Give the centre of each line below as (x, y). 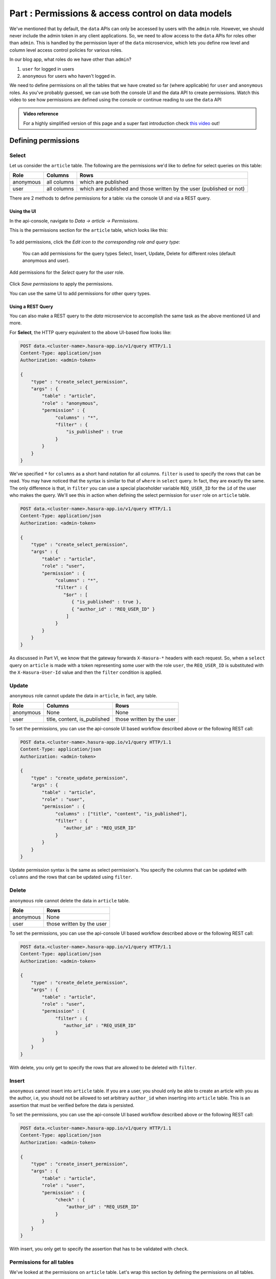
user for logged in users (48, 69)
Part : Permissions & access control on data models (121, 13)
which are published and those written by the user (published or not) (162, 189)
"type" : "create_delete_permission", (79, 983)
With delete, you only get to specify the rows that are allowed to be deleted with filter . (103, 1067)
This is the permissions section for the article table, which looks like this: (89, 230)
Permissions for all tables (42, 1262)
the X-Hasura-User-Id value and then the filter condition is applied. (86, 672)
